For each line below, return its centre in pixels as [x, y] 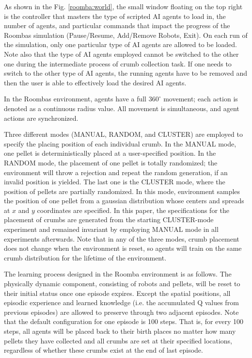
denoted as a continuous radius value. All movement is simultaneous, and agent [122, 108]
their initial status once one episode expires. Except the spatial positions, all [117, 293]
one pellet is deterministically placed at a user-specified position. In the [110, 153]
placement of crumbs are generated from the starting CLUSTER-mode [109, 220]
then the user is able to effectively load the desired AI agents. [95, 82]
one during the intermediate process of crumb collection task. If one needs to [118, 63]
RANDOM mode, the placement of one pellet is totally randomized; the [111, 162]
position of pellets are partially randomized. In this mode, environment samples [122, 191]
